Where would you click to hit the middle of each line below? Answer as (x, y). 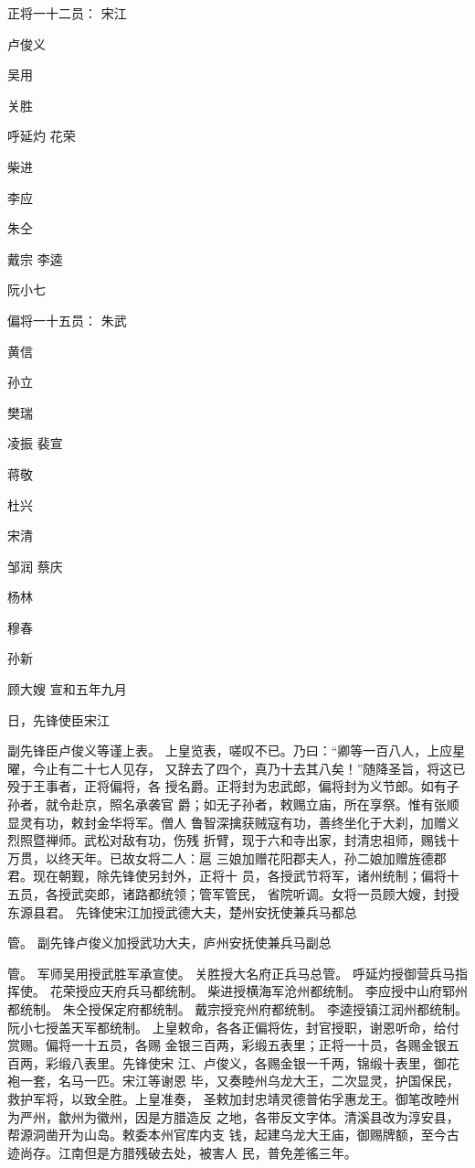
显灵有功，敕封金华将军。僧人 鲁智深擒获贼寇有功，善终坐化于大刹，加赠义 (233, 822)
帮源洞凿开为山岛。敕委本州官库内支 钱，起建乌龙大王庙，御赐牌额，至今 (227, 1135)
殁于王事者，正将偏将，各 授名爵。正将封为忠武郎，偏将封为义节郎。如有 (227, 786)
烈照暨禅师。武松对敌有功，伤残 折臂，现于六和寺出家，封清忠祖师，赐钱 (227, 840)
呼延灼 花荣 (42, 136)
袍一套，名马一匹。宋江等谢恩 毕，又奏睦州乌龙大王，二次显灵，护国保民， (233, 1081)
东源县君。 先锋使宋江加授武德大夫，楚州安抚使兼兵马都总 (182, 911)
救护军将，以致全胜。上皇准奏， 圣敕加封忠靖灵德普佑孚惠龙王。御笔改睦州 (233, 1098)
